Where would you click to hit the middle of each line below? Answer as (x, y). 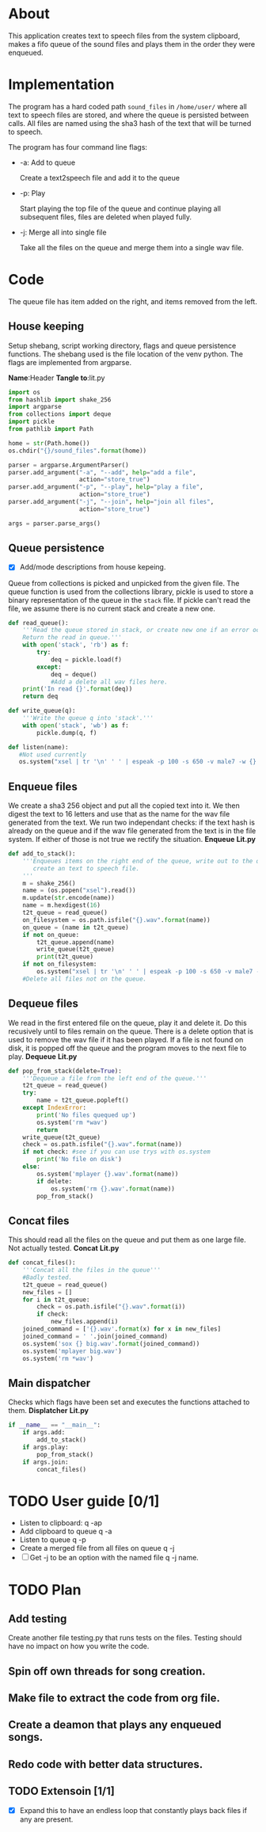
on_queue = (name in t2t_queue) (76, 927)
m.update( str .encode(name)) (68, 898)
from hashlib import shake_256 (60, 400)
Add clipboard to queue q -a (66, 1531)
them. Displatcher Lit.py (49, 1411)
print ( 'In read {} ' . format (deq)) (78, 689)
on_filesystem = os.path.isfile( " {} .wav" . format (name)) (117, 920)
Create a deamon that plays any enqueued (115, 1725)
